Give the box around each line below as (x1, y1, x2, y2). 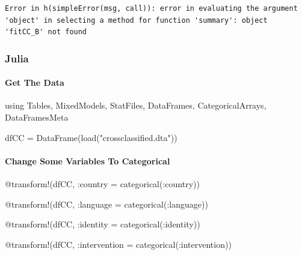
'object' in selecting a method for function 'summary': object (5, 16, 268, 25)
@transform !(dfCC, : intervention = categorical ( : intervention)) (5, 238, 232, 250)
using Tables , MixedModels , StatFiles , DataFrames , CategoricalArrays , (5, 99, 267, 112)
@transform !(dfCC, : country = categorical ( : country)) (5, 178, 200, 190)
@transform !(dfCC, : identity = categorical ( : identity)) (5, 218, 200, 230)
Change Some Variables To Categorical (5, 154, 170, 167)
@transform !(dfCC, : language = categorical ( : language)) (5, 197, 208, 210)
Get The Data (5, 76, 64, 89)
